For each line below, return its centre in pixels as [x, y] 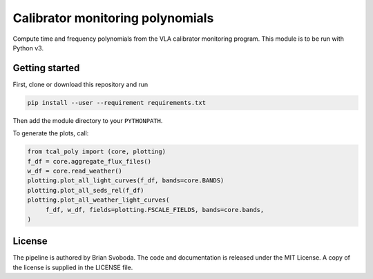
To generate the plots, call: [51, 133]
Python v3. [28, 48]
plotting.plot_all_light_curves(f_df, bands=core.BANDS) [126, 181]
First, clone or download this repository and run [80, 84]
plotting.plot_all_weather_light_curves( [98, 200]
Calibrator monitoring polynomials [113, 18]
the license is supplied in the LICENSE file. [73, 267]
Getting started [46, 68]
